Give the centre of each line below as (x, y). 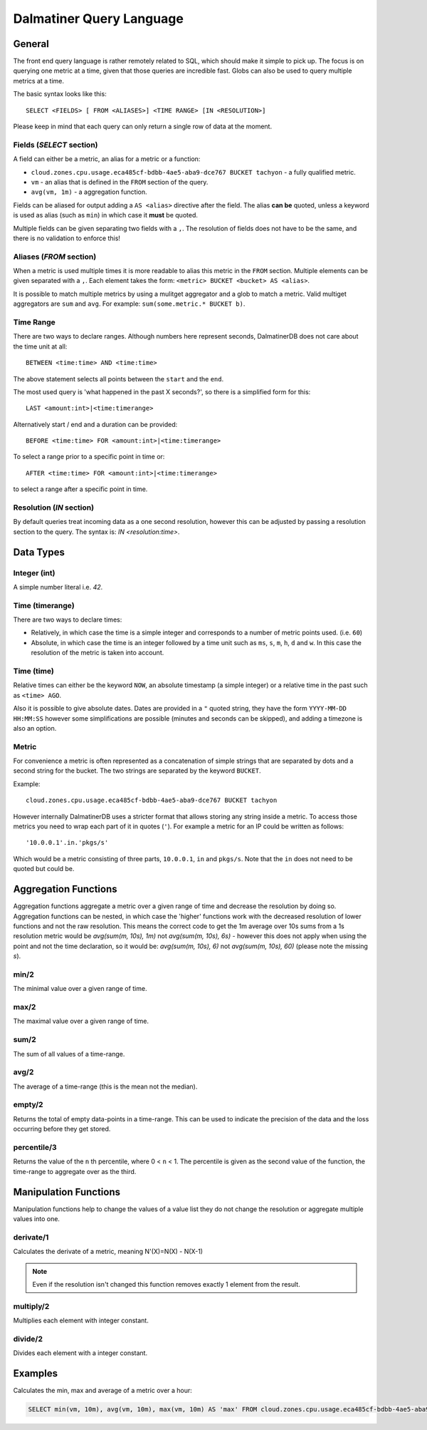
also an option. (35, 728)
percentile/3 (35, 1147)
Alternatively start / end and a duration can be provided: (95, 424)
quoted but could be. (44, 869)
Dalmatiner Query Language (99, 19)
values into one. (37, 1219)
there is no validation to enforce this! (67, 238)
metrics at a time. (38, 81)
